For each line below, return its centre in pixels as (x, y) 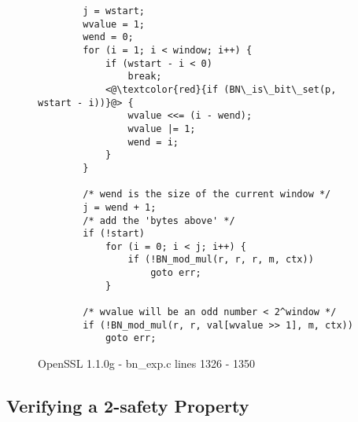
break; (145, 77)
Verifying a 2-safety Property (128, 406)
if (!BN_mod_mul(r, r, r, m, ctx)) (221, 260)
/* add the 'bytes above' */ (159, 220)
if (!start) (114, 234)
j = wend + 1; (120, 207)
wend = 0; (108, 37)
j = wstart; (114, 11)
